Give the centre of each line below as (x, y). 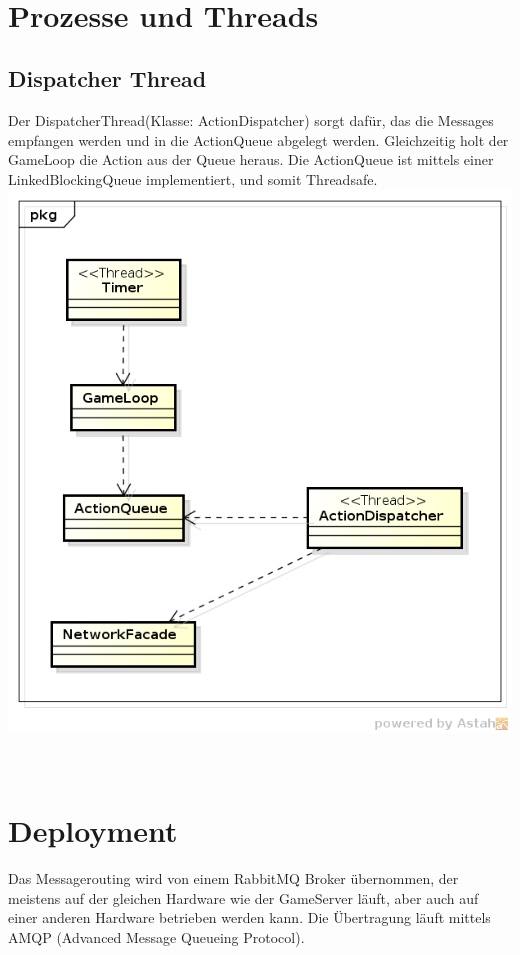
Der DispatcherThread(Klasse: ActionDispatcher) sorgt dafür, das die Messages (251, 120)
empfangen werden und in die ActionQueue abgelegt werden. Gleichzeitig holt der (258, 139)
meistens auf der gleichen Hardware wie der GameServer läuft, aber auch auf (243, 897)
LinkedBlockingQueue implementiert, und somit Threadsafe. (193, 178)
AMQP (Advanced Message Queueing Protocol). (156, 936)
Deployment (93, 830)
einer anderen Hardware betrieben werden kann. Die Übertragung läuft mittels (249, 917)
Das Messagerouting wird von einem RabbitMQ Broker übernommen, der (233, 877)
